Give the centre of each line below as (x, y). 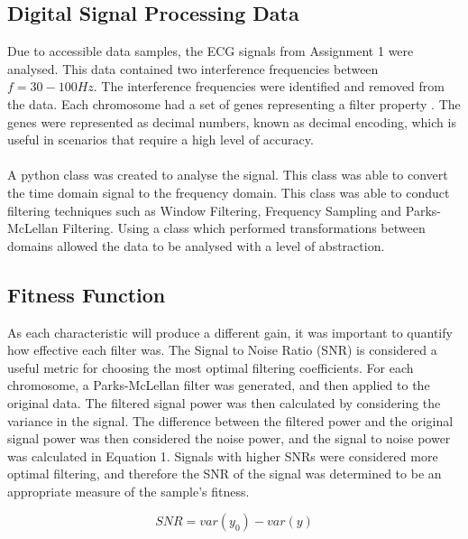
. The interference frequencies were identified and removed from (269, 86)
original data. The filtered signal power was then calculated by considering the (224, 402)
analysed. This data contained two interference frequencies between (193, 68)
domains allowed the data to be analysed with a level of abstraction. (196, 245)
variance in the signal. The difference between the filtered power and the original (230, 420)
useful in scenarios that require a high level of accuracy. (161, 139)
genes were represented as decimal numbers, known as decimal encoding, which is (232, 121)
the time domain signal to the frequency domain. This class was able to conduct (229, 192)
